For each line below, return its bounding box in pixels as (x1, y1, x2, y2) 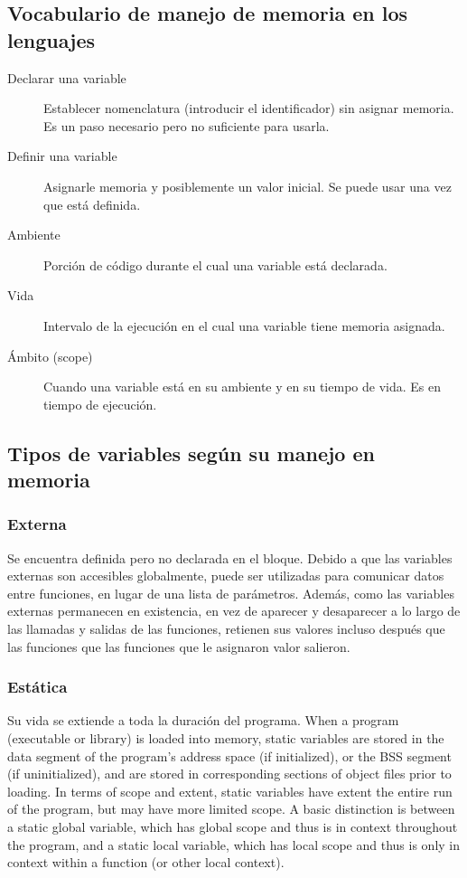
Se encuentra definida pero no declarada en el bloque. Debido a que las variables (7, 548, 453, 567)
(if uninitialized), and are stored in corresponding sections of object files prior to (7, 764, 452, 783)
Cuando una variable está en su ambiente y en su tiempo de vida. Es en (43, 377, 441, 396)
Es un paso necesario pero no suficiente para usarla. (43, 116, 330, 135)
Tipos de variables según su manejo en (7, 439, 375, 467)
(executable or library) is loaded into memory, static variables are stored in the (7, 729, 444, 748)
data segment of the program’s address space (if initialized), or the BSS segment (7, 746, 452, 765)
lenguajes (7, 25, 96, 53)
